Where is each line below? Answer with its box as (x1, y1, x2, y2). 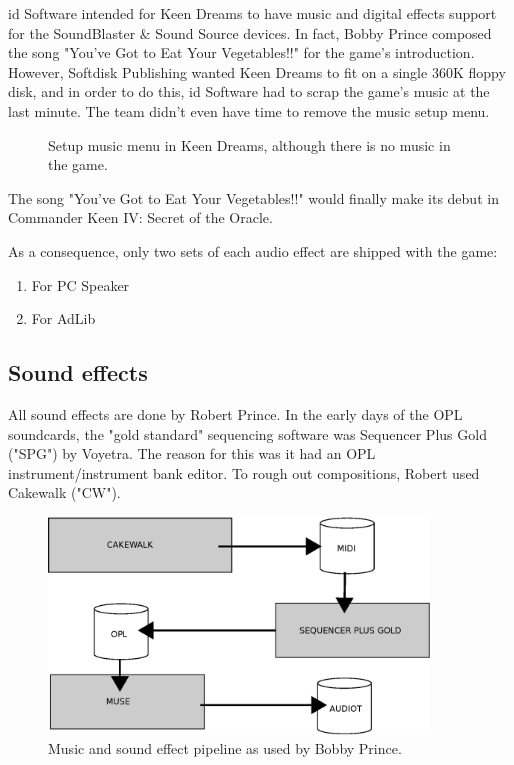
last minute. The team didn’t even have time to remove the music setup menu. (8, 100, 490, 121)
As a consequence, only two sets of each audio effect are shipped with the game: (8, 240, 498, 261)
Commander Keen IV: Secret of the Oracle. (8, 207, 273, 228)
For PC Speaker (31, 274, 130, 295)
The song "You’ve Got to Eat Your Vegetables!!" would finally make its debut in (8, 187, 499, 208)
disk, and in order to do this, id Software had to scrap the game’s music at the (8, 81, 490, 102)
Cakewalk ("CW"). (8, 482, 121, 503)
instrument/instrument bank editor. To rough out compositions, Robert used (8, 462, 480, 483)
